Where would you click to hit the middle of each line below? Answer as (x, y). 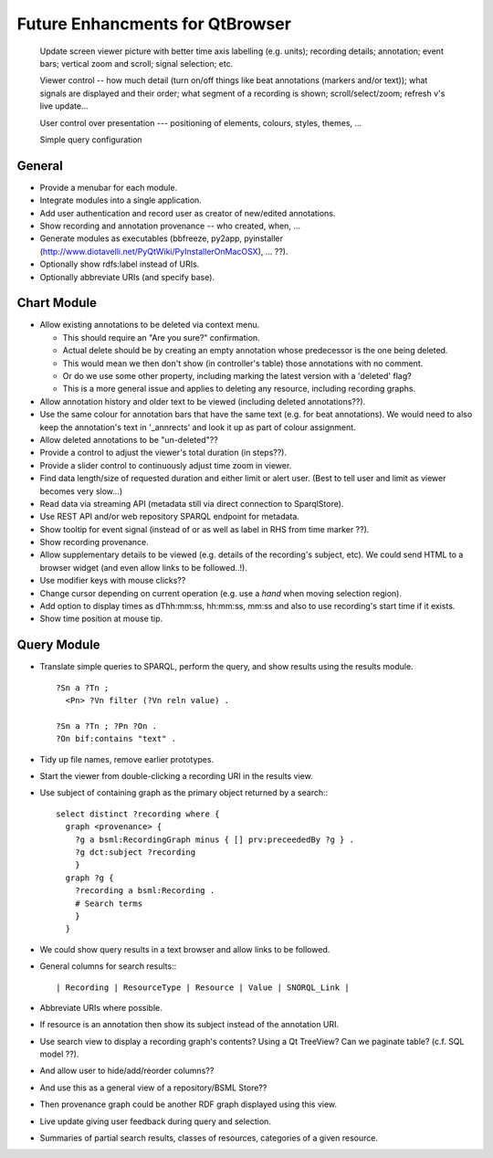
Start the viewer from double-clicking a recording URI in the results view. (177, 776)
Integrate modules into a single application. (121, 200)
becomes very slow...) (81, 491)
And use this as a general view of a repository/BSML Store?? (153, 1088)
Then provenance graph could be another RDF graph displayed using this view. (189, 1104)
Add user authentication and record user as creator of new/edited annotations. (188, 213)
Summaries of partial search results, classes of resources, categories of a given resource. (209, 1138)
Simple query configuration (91, 139)
